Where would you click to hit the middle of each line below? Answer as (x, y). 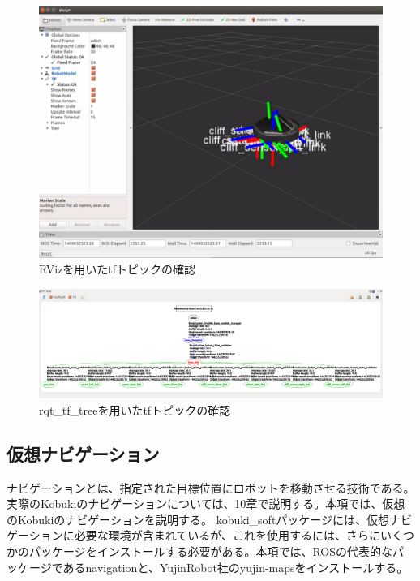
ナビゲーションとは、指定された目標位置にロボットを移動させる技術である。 (211, 487)
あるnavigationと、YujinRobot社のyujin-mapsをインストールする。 (236, 567)
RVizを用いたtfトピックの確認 (118, 269)
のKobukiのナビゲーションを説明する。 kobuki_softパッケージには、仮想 (198, 519)
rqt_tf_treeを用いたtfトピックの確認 (135, 409)
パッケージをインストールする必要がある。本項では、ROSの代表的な (211, 551)
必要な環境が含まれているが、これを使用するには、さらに (227, 535)
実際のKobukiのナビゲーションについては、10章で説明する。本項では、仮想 (206, 504)
